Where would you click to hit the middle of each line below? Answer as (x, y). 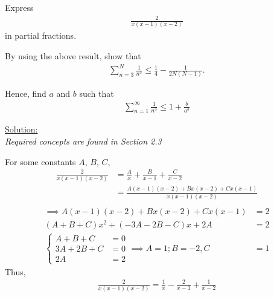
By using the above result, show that (73, 56)
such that (97, 93)
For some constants (40, 161)
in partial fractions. (41, 35)
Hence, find (26, 93)
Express (19, 7)
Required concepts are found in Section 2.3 (83, 141)
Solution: (21, 129)
